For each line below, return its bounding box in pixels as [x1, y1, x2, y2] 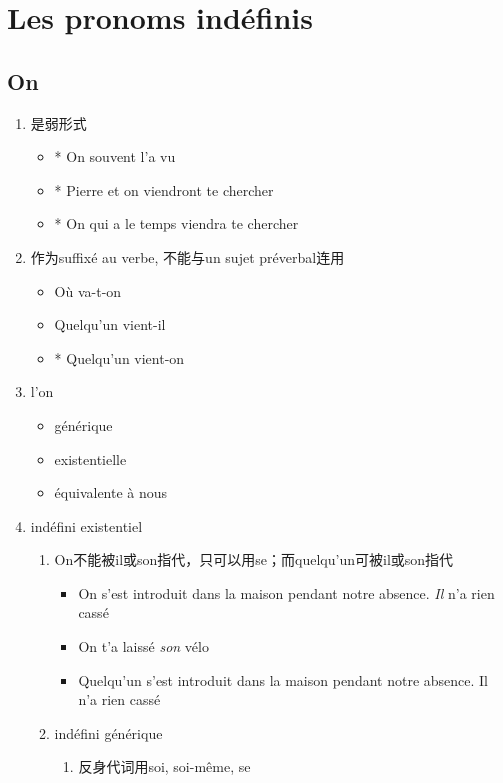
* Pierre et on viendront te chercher [54, 179, 274, 200]
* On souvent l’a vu [54, 146, 176, 167]
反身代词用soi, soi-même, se [78, 756, 251, 777]
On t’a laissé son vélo [78, 636, 209, 657]
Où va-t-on [54, 280, 122, 301]
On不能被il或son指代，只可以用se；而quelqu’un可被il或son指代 [54, 549, 454, 570]
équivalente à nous [54, 482, 168, 503]
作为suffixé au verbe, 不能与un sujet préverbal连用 [30, 246, 345, 267]
